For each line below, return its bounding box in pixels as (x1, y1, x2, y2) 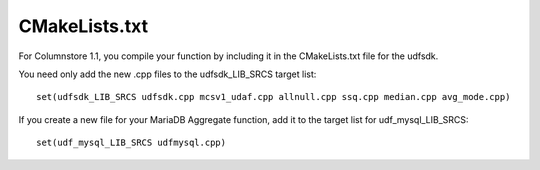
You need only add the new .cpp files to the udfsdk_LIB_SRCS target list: (18, 68, 317, 80)
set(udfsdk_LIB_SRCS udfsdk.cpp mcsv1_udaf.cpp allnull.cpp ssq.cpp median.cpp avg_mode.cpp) (36, 91, 511, 103)
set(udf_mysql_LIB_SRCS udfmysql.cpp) (36, 137, 227, 149)
